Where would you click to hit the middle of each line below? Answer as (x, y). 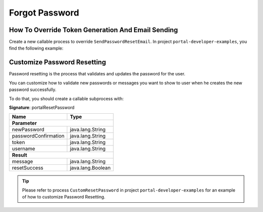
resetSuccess (28, 168)
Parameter (24, 123)
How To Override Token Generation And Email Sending (94, 30)
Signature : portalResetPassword (42, 107)
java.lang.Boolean (90, 168)
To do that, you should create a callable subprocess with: (66, 98)
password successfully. (33, 89)
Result (19, 155)
